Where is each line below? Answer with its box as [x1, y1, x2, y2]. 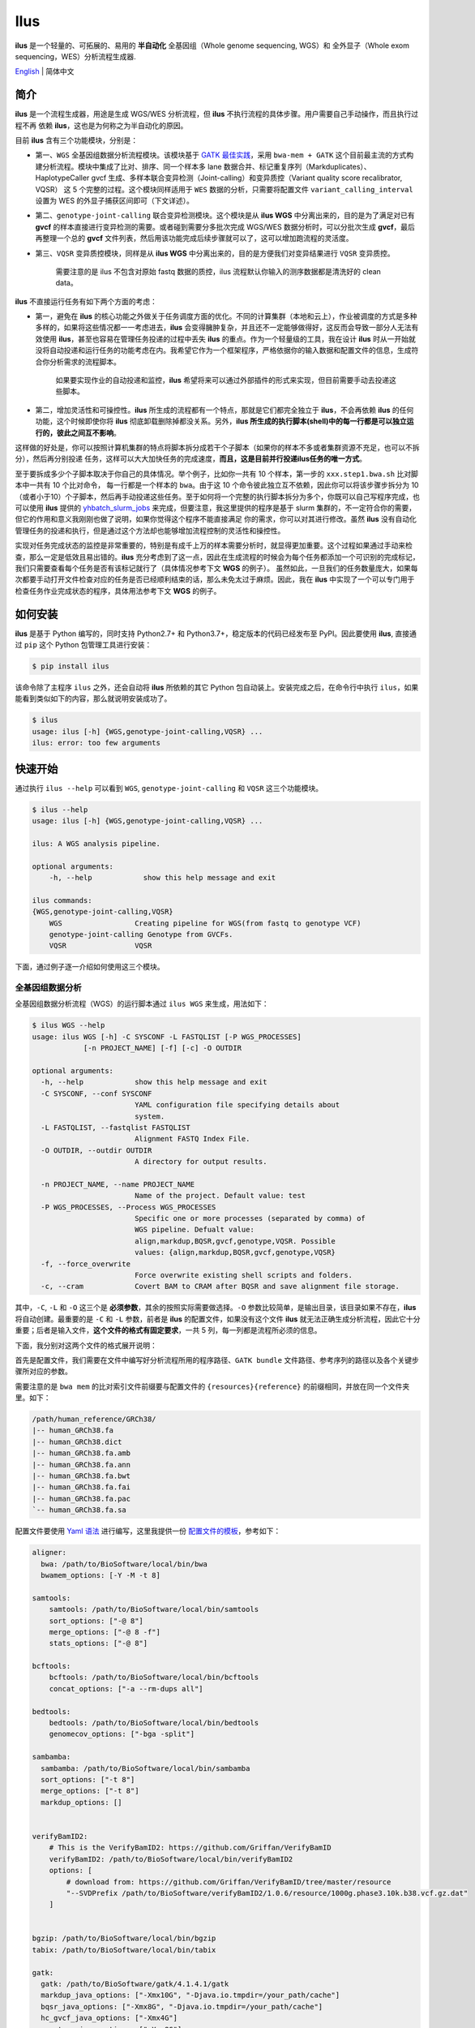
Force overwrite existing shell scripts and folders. [134, 1270, 353, 1279]
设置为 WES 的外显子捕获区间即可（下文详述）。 [35, 195, 195, 205]
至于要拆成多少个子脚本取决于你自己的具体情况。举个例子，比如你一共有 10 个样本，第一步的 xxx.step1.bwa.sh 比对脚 [15, 469, 419, 479]
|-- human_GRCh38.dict [32, 1437, 122, 1446]
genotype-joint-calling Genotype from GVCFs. [49, 930, 233, 939]
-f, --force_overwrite [41, 1259, 131, 1269]
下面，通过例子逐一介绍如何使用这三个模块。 [15, 962, 165, 972]
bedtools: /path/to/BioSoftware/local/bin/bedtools [49, 1718, 259, 1728]
